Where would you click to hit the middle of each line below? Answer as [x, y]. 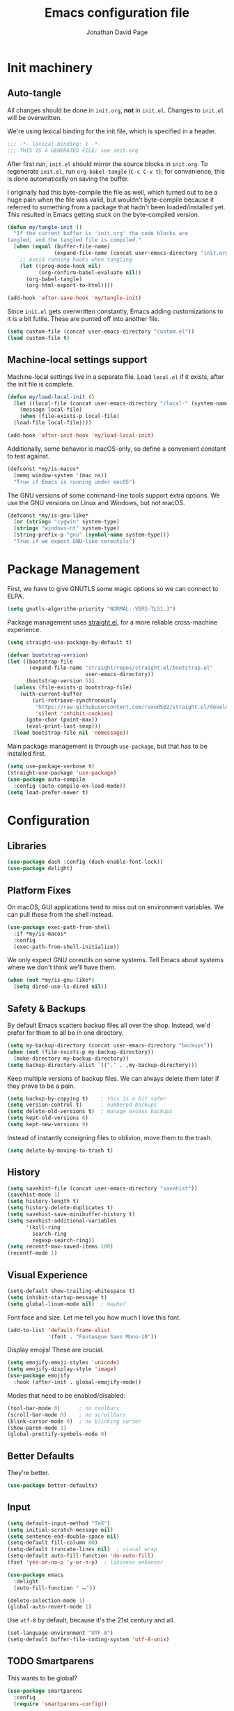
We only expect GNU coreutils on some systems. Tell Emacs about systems [116, 960]
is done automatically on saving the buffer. [68, 179]
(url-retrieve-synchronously [75, 700]
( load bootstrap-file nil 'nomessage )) [71, 733]
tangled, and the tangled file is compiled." [74, 240]
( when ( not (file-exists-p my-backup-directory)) [81, 1052]
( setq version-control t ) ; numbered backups [82, 1105]
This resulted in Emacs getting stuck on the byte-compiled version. [103, 214]
